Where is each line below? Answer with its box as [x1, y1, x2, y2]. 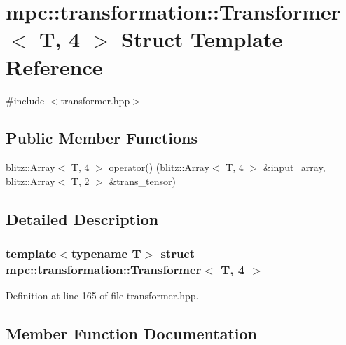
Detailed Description [6, 208, 159, 229]
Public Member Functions [6, 127, 198, 149]
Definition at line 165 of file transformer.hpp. [6, 288, 199, 303]
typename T [71, 245, 141, 262]
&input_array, [263, 160, 326, 175]
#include [6, 93, 45, 107]
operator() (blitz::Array [109, 160, 209, 175]
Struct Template [120, 25, 283, 53]
